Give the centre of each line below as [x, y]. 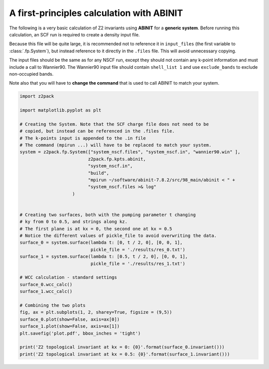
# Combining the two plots [53, 305]
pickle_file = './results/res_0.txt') [138, 249]
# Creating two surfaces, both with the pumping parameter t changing [108, 215]
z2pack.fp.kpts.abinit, [117, 159]
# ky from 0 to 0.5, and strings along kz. [74, 222]
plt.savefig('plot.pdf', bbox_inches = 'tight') [80, 333]
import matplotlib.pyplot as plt [61, 110]
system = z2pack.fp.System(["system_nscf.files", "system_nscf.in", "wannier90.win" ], [130, 152]
